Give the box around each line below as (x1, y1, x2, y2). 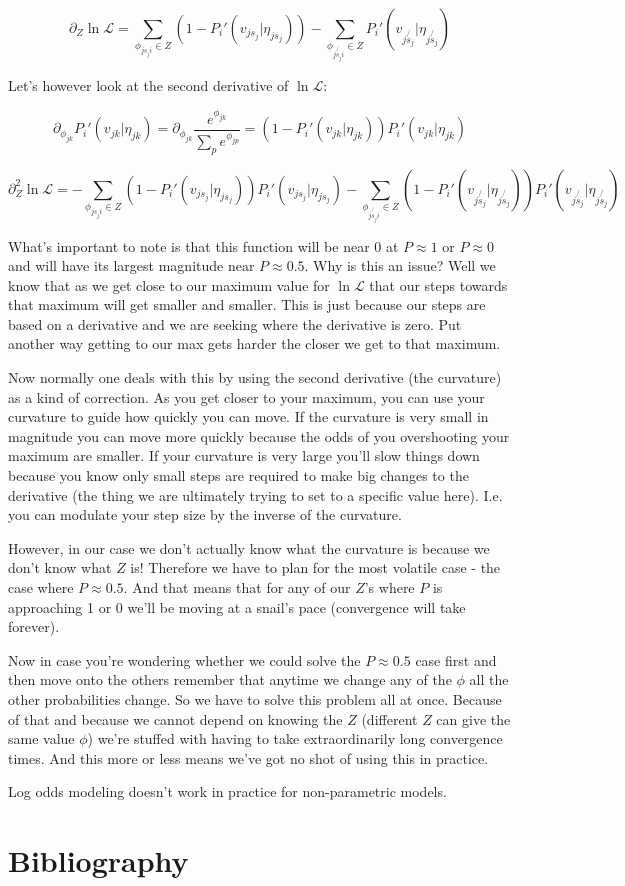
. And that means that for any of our (123, 577, 351, 598)
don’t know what (8, 557, 112, 578)
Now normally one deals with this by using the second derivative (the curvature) (8, 367, 502, 388)
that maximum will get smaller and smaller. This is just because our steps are (8, 294, 486, 315)
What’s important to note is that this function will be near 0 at (8, 235, 399, 256)
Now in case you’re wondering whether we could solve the (8, 649, 361, 670)
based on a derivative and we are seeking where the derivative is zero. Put (8, 313, 462, 334)
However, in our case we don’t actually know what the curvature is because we (8, 537, 490, 558)
